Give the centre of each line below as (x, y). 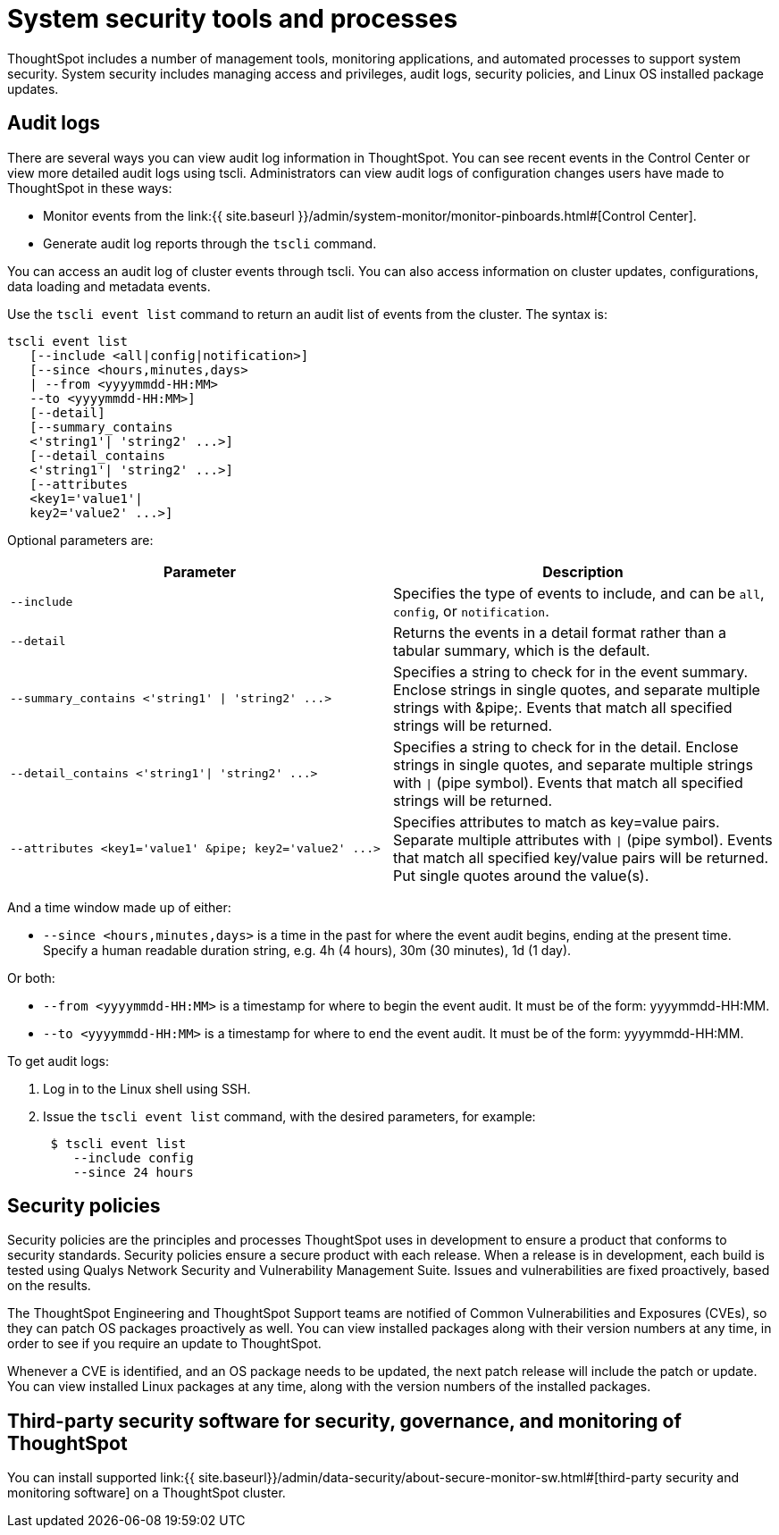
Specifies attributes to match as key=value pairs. (557, 822)
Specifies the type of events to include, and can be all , (579, 593)
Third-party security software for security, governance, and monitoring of (344, 1421)
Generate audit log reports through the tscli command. (210, 243)
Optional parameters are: (80, 540)
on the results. (49, 1286)
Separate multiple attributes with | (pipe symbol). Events (583, 839)
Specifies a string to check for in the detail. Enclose (566, 747)
